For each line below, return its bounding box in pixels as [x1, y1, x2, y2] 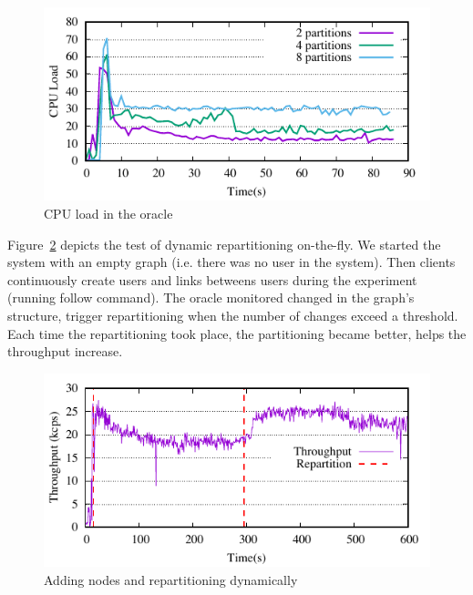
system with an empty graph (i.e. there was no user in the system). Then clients [7, 252, 456, 272]
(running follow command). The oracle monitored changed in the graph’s [7, 288, 415, 307]
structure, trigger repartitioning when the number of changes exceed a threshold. [7, 305, 458, 324]
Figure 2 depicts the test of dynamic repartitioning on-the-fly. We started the [7, 234, 441, 253]
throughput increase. [7, 342, 123, 361]
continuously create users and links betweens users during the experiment [7, 270, 417, 289]
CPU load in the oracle [44, 203, 173, 222]
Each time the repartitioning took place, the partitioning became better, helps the [7, 323, 467, 343]
